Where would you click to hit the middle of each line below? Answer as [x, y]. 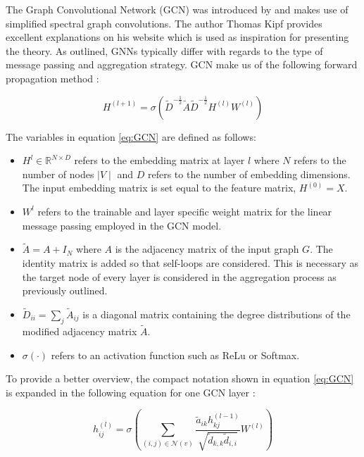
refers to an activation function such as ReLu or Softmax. [175, 355]
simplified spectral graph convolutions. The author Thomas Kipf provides [164, 23]
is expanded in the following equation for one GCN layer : [131, 392]
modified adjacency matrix [80, 331]
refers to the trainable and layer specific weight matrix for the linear [185, 211]
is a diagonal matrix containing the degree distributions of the [216, 314]
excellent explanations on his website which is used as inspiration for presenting [177, 37]
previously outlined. [65, 290]
